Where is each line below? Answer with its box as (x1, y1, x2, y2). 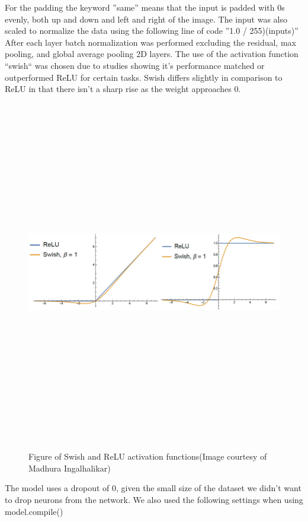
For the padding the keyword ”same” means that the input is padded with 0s (5, 1, 285, 13)
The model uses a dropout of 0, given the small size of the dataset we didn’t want (5, 482, 301, 494)
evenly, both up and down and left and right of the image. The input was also (5, 12, 288, 25)
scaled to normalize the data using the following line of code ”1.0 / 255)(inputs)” (5, 24, 299, 37)
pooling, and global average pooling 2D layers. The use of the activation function (5, 48, 299, 60)
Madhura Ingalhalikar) (28, 461, 111, 474)
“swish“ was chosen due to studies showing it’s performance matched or (5, 59, 265, 71)
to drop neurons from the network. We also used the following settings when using (5, 493, 303, 506)
